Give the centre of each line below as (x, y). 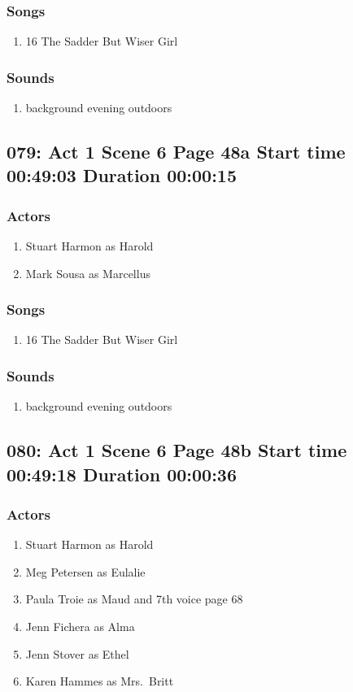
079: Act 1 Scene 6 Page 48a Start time (176, 152)
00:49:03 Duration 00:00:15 (122, 175)
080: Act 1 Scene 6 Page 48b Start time (177, 450)
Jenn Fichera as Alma (80, 626)
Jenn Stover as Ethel (77, 653)
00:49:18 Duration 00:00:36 (122, 474)
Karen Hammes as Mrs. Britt (100, 681)
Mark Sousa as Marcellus (88, 273)
